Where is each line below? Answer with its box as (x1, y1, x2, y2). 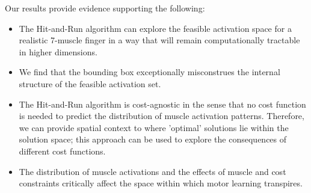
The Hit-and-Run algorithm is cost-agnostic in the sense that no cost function (19, 97, 306, 110)
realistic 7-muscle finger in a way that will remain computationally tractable (19, 34, 300, 46)
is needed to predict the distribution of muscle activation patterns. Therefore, (19, 109, 304, 122)
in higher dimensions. (19, 45, 97, 58)
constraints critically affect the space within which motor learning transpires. (19, 177, 303, 189)
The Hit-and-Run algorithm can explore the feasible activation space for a (19, 22, 292, 34)
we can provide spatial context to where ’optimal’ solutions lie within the (19, 121, 289, 133)
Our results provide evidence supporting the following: (5, 2, 205, 14)
